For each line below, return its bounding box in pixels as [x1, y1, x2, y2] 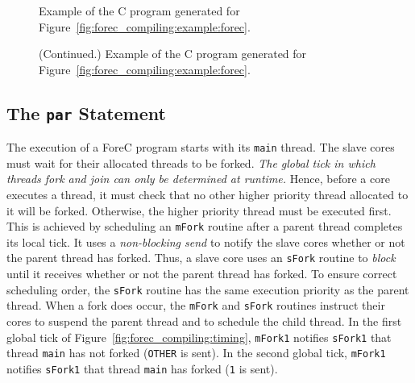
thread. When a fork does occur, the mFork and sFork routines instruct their [6, 297, 385, 314]
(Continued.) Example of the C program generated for [39, 45, 307, 62]
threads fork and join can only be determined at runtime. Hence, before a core [6, 170, 390, 187]
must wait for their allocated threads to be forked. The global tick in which [6, 154, 376, 171]
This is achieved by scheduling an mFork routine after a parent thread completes [6, 218, 403, 235]
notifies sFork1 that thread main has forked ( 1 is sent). [6, 360, 278, 377]
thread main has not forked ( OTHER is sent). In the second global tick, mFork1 [6, 344, 386, 361]
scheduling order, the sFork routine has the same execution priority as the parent [6, 281, 409, 298]
